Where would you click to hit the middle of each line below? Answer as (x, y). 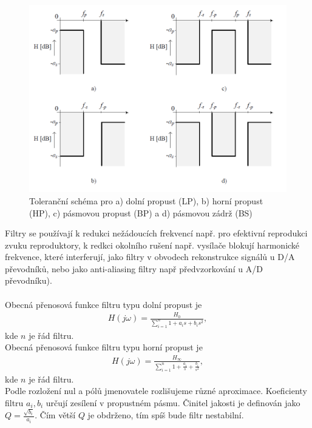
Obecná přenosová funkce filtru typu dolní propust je (103, 304)
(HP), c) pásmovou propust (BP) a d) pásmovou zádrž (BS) (141, 212)
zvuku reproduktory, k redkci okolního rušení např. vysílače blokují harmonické (152, 245)
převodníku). (29, 280)
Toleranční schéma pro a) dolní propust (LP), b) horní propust (146, 200)
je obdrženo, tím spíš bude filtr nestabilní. (166, 415)
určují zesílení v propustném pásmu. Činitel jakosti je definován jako (173, 402)
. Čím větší (55, 415)
